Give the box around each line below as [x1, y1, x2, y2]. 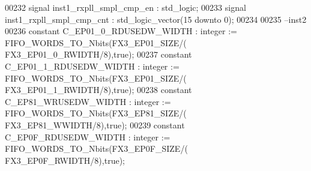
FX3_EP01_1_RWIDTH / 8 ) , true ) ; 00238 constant [5, 83, 192, 96]
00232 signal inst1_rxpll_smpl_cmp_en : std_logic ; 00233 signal [5, 1, 246, 13]
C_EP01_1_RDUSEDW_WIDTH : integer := [5, 59, 180, 72]
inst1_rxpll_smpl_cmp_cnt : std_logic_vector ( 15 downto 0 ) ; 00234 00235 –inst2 [5, 13, 307, 25]
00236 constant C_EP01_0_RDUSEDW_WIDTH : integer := [5, 25, 237, 37]
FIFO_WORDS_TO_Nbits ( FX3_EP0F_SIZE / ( [5, 142, 188, 155]
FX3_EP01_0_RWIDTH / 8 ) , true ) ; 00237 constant [5, 48, 192, 61]
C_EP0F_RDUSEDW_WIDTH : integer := [5, 130, 171, 143]
